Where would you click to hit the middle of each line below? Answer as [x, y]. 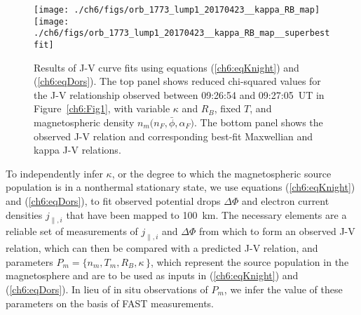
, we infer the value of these [283, 289]
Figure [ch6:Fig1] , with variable [102, 108]
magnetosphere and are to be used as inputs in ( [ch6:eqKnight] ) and [152, 275]
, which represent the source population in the [250, 261]
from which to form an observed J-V [277, 231]
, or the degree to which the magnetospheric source [222, 173]
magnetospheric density [84, 122]
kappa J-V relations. [77, 150]
